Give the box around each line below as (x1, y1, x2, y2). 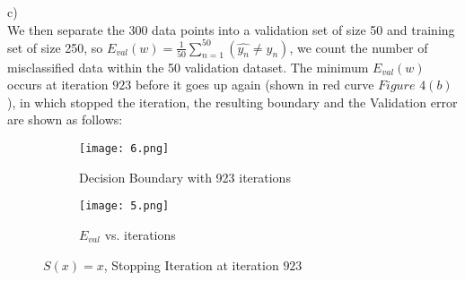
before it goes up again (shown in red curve (135, 75, 374, 94)
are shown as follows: (7, 110, 123, 129)
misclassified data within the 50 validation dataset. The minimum (7, 57, 369, 76)
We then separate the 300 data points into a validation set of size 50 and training (7, 20, 455, 38)
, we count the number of (289, 38, 428, 56)
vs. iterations (104, 225, 176, 243)
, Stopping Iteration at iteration (103, 255, 279, 274)
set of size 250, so (7, 38, 103, 56)
